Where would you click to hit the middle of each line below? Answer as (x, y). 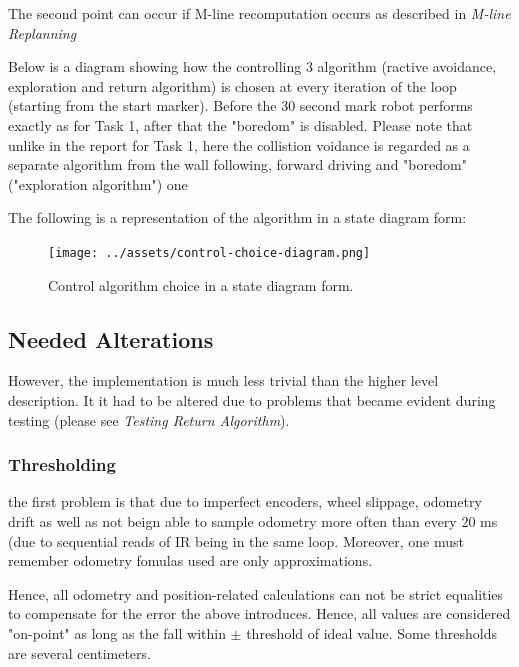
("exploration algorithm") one (98, 183)
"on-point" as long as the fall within (117, 632)
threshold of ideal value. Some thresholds (371, 632)
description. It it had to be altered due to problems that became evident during (252, 399)
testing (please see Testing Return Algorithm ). (149, 419)
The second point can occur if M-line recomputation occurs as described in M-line (259, 13)
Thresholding (62, 464)
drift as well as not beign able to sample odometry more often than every (232, 520)
